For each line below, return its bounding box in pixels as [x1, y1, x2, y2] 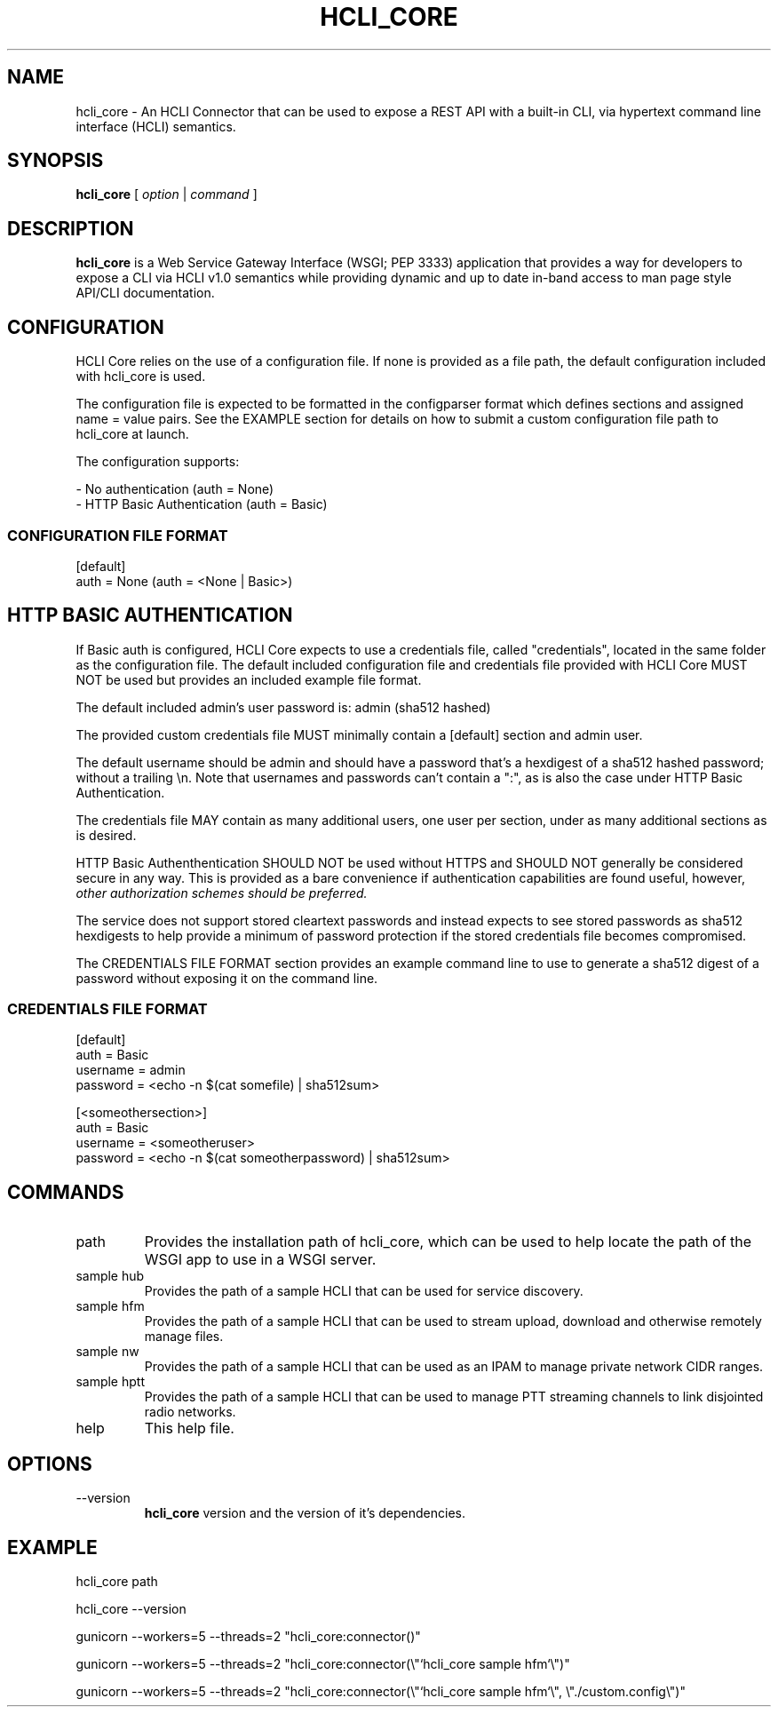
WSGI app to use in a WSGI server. [144, 1250, 377, 1269]
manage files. [144, 1329, 224, 1345]
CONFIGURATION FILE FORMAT [7, 526, 228, 544]
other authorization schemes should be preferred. [75, 885, 368, 901]
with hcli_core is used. [75, 369, 206, 385]
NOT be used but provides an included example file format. [75, 671, 422, 687]
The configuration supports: [75, 454, 240, 470]
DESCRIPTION [7, 217, 134, 240]
